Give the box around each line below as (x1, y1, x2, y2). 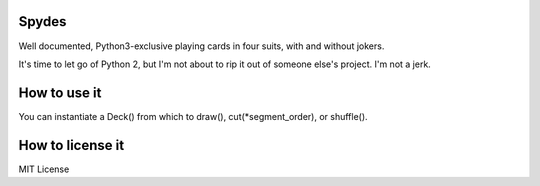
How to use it (18, 84, 102, 101)
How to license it (18, 136, 125, 154)
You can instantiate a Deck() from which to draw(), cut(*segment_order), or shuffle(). (18, 110, 369, 122)
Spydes (18, 13, 67, 30)
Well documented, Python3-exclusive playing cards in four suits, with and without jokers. (18, 40, 385, 52)
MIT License (18, 163, 70, 175)
